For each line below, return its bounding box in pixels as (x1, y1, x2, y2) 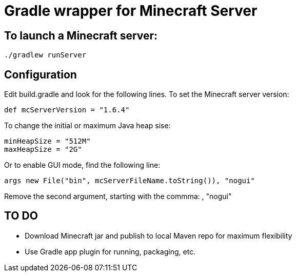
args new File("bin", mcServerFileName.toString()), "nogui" (4, 176, 255, 185)
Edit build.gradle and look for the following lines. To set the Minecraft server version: (4, 90, 289, 99)
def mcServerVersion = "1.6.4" (4, 106, 130, 114)
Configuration (4, 68, 77, 81)
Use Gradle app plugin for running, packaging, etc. (25, 247, 196, 256)
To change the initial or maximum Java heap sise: (4, 121, 171, 130)
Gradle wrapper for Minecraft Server (4, 2, 258, 19)
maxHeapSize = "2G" (4, 145, 82, 154)
